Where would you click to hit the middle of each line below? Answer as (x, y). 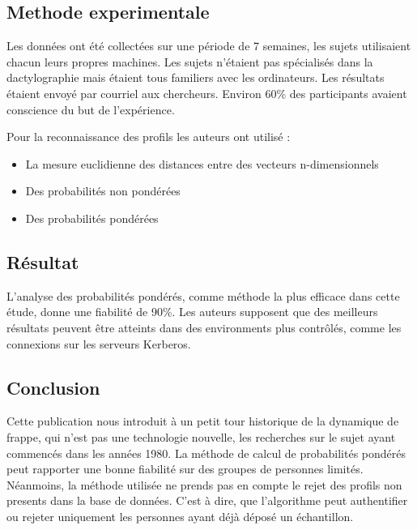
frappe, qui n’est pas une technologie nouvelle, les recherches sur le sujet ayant (201, 436)
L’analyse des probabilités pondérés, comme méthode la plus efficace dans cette (203, 295)
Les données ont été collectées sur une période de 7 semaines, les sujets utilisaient (209, 46)
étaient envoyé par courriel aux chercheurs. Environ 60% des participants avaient (207, 93)
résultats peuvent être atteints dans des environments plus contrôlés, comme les (204, 327)
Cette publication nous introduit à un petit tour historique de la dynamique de (203, 421)
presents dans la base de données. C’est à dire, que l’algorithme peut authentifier (207, 500)
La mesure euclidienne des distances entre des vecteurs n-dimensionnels (202, 163)
